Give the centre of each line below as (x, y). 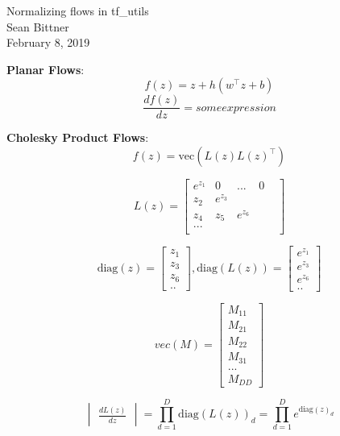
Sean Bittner (38, 26)
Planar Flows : (46, 69)
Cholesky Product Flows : (78, 137)
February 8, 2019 (48, 42)
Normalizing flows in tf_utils (78, 10)
